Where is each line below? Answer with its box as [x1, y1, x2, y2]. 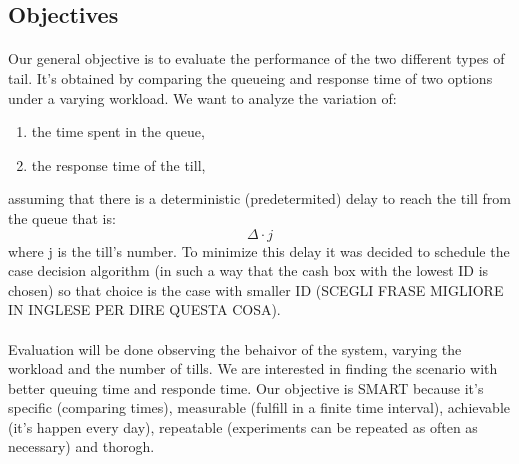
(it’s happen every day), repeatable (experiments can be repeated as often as [8, 416, 478, 437]
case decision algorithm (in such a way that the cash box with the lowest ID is [8, 260, 489, 281]
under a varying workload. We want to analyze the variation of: [8, 87, 397, 108]
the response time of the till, [31, 154, 206, 175]
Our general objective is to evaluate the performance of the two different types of [8, 48, 505, 69]
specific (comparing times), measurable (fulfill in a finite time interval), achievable [8, 397, 511, 418]
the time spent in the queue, [31, 121, 205, 142]
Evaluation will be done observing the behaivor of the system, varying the [8, 338, 462, 359]
